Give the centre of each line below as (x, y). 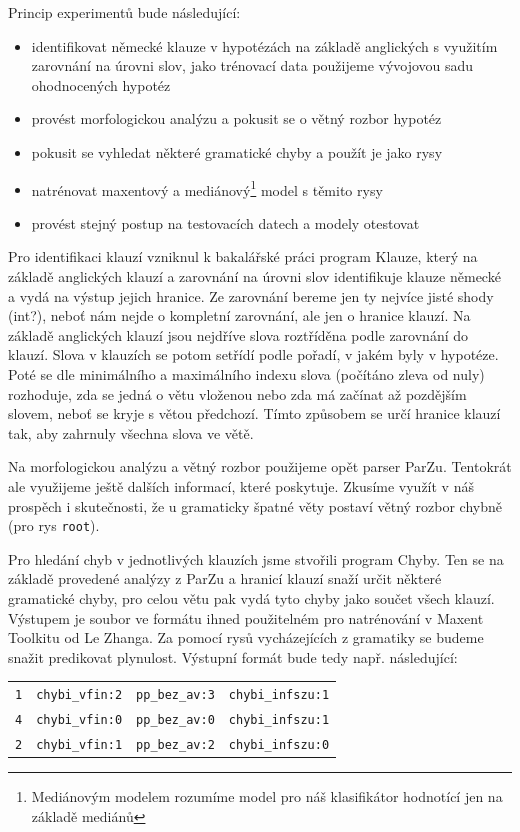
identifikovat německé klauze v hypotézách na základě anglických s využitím (264, 45)
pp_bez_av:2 (175, 744)
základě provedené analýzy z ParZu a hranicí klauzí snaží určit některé (225, 578)
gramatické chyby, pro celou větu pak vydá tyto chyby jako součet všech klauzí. (251, 597)
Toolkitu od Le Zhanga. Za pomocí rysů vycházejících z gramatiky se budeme (246, 637)
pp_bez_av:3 (175, 695)
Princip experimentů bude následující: (124, 12)
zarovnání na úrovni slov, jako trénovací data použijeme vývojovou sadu (252, 65)
